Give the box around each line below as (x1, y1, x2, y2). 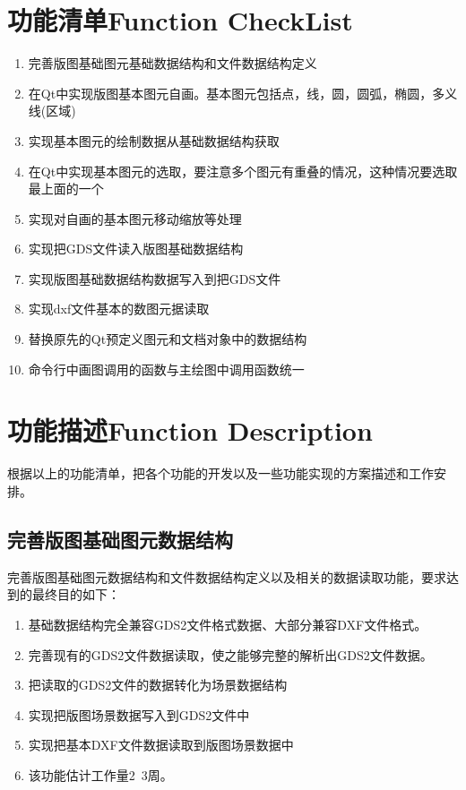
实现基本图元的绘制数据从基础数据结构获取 (28, 131, 280, 150)
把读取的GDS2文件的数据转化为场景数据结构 (28, 675, 288, 694)
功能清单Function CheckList (7, 2, 353, 39)
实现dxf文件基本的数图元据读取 (28, 299, 210, 318)
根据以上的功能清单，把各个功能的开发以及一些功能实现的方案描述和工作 (7, 464, 434, 483)
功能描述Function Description (7, 412, 373, 449)
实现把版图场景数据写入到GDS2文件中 (28, 705, 250, 724)
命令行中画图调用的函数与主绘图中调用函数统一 (28, 359, 305, 378)
